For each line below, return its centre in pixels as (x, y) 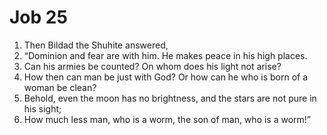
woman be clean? (60, 87)
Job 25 (38, 17)
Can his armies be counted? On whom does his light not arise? (152, 66)
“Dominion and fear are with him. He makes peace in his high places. (165, 55)
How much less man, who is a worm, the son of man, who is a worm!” (167, 119)
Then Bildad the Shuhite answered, (96, 45)
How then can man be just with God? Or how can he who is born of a (166, 77)
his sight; (42, 108)
